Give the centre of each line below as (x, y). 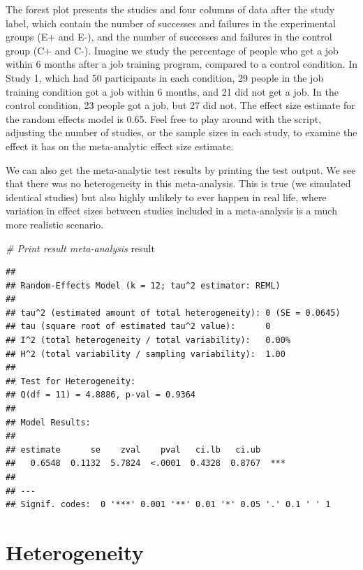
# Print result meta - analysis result (80, 248)
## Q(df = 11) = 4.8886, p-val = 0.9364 (101, 395)
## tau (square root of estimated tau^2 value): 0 (138, 327)
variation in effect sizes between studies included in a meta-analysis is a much (171, 211)
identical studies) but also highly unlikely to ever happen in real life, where (166, 197)
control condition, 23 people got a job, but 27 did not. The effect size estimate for (180, 105)
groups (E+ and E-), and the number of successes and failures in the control (169, 37)
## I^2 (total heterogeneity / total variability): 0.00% (148, 341)
